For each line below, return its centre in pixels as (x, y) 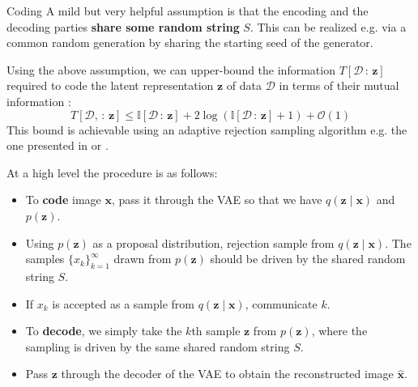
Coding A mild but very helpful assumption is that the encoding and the (188, 11)
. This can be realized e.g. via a (328, 26)
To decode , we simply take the (104, 331)
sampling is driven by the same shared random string (158, 346)
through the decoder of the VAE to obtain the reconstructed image (227, 374)
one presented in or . (58, 145)
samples (45, 259)
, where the (339, 331)
